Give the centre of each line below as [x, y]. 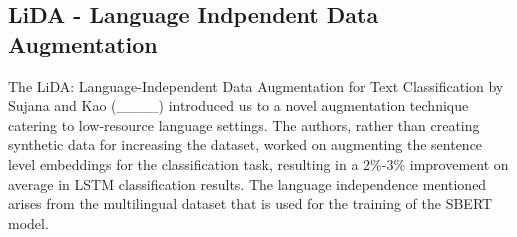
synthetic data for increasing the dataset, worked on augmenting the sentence [245, 144]
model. [28, 222]
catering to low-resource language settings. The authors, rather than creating [244, 124]
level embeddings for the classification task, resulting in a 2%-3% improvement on [258, 163]
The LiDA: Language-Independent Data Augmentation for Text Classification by [256, 85]
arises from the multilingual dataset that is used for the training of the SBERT [250, 203]
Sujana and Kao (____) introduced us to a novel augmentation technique [238, 105]
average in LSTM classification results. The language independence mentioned [247, 183]
